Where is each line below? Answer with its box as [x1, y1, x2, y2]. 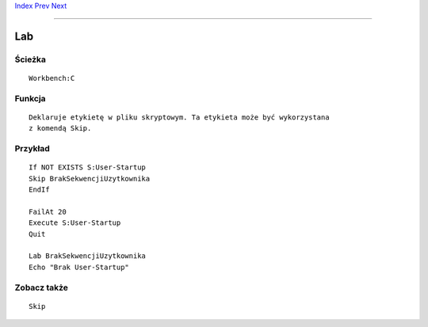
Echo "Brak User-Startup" [29, 262, 130, 272]
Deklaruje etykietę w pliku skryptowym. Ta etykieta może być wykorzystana [29, 112, 330, 122]
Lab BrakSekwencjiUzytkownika [29, 252, 147, 260]
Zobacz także [14, 282, 69, 293]
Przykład [14, 143, 51, 154]
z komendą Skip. [29, 124, 92, 133]
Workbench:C [29, 74, 75, 82]
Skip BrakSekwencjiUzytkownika [29, 174, 151, 183]
